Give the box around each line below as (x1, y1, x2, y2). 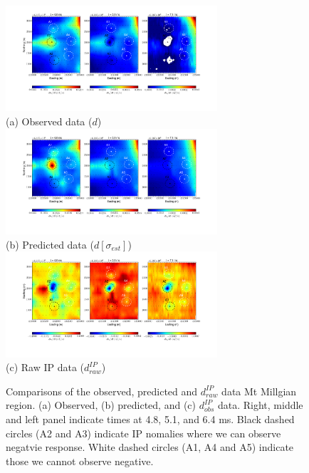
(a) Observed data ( (6, 113, 93, 128)
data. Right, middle (217, 397, 303, 412)
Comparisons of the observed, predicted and (6, 383, 198, 398)
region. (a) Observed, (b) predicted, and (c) (6, 397, 196, 412)
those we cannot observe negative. (6, 453, 154, 468)
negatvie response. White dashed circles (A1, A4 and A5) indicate (6, 440, 294, 454)
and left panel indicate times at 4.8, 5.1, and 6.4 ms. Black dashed (6, 411, 295, 426)
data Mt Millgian (221, 383, 297, 398)
